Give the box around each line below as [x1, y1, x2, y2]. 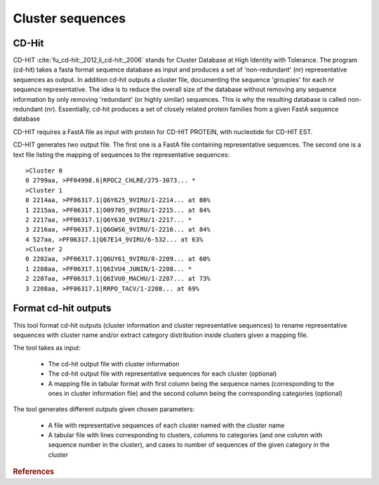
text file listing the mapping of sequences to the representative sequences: [13, 150, 230, 159]
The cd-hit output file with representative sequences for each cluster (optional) [48, 369, 277, 378]
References [13, 467, 55, 477]
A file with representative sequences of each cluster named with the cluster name [48, 421, 285, 430]
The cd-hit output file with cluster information [48, 359, 180, 368]
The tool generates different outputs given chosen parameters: [13, 405, 195, 413]
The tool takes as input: [13, 344, 81, 352]
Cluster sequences [13, 11, 126, 26]
